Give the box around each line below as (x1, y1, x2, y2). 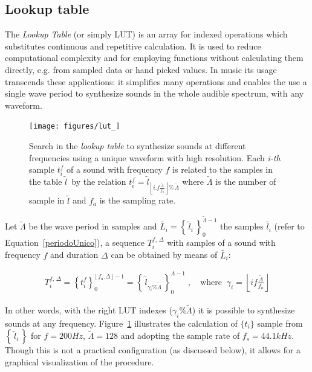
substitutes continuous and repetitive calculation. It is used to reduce (5, 39, 261, 52)
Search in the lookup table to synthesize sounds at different (29, 139, 246, 152)
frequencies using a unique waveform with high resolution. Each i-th (29, 151, 281, 164)
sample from (257, 316, 303, 329)
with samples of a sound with (167, 236, 276, 249)
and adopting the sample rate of (120, 329, 240, 342)
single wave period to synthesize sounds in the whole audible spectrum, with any (5, 87, 304, 100)
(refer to (274, 220, 305, 232)
